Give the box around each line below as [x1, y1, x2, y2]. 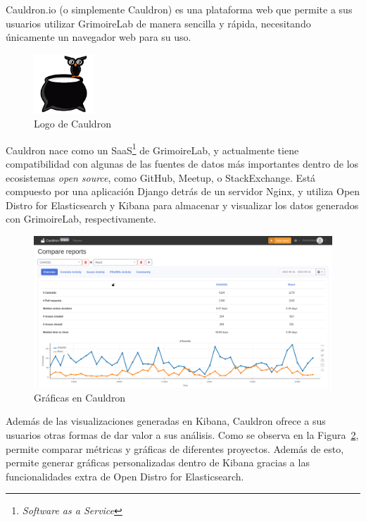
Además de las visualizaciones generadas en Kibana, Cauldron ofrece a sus [6, 414, 326, 428]
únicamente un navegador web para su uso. [6, 30, 191, 44]
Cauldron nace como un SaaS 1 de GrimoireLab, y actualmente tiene [6, 140, 299, 157]
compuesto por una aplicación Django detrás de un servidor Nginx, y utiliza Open [6, 184, 360, 199]
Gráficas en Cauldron [34, 390, 126, 404]
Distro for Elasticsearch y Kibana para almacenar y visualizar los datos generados [6, 197, 359, 212]
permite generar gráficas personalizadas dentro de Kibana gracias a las [6, 455, 310, 470]
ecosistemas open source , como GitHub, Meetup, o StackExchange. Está [6, 170, 316, 185]
